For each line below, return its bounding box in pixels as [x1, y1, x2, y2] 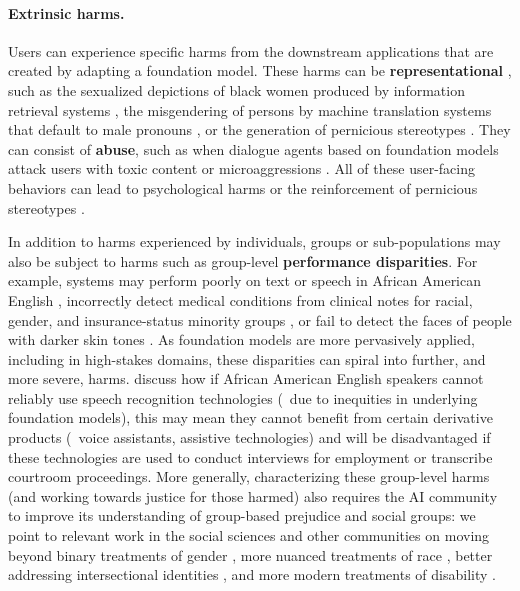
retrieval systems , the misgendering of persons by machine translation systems [8, 99, 492, 120]
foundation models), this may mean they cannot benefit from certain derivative [8, 407, 493, 428]
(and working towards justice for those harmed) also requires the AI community [8, 485, 498, 506]
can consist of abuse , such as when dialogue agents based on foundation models [8, 138, 499, 159]
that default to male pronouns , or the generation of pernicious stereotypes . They [8, 119, 511, 140]
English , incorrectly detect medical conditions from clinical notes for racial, [8, 289, 473, 310]
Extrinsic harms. [8, 2, 125, 23]
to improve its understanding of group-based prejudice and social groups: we [8, 505, 476, 526]
